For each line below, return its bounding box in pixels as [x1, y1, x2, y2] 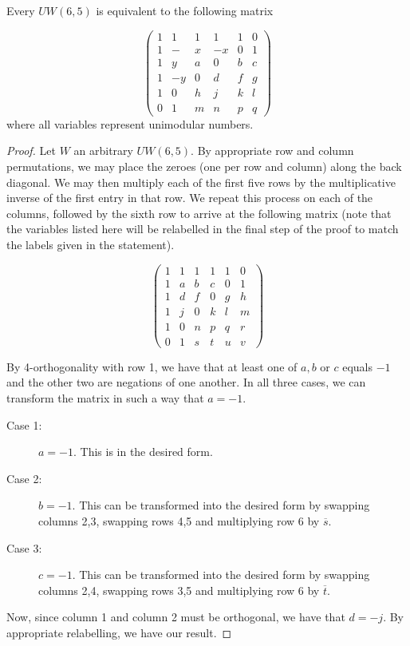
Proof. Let [6, 142, 56, 159]
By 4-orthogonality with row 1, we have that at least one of [6, 358, 298, 375]
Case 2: [6, 470, 42, 486]
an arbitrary [73, 142, 133, 159]
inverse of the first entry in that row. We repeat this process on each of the [6, 189, 373, 206]
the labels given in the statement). [6, 236, 175, 252]
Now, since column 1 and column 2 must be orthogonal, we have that [6, 608, 345, 625]
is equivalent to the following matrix [96, 2, 274, 18]
